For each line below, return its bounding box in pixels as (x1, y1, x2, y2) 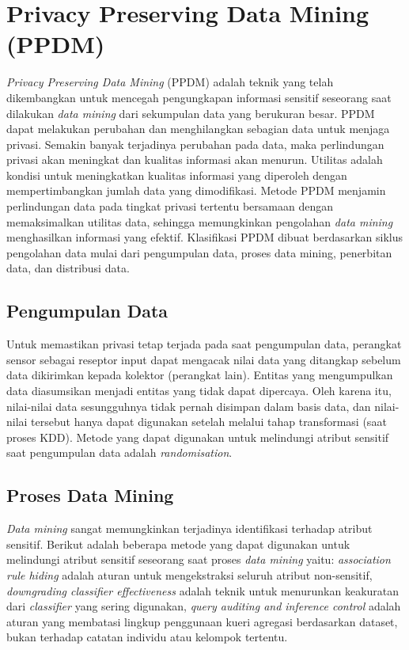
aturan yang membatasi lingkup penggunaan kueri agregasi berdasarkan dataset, (6, 613, 398, 629)
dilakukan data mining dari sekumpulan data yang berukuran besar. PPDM (6, 105, 375, 121)
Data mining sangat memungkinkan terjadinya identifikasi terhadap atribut (6, 520, 373, 537)
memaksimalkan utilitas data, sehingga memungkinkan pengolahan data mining (6, 213, 393, 230)
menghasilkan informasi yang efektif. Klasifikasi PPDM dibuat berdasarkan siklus (6, 229, 403, 245)
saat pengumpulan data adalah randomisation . (6, 444, 233, 461)
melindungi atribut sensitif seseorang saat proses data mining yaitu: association (6, 551, 391, 568)
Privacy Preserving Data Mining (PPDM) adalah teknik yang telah (6, 74, 334, 90)
